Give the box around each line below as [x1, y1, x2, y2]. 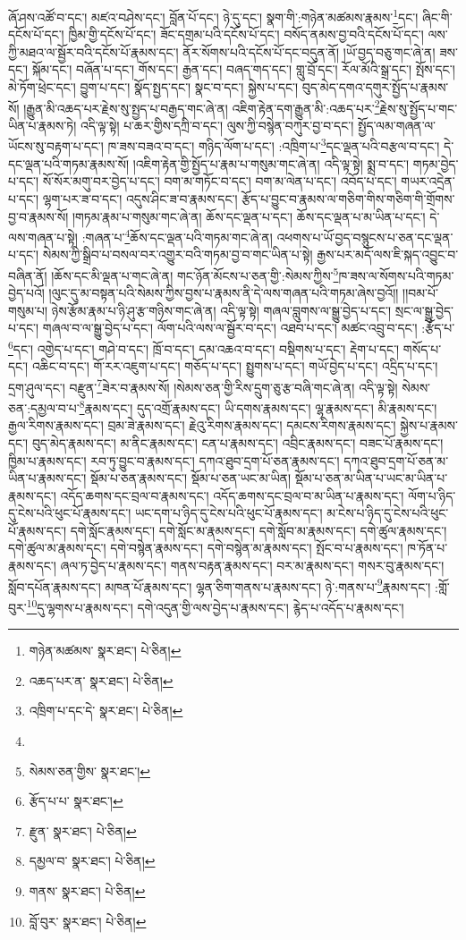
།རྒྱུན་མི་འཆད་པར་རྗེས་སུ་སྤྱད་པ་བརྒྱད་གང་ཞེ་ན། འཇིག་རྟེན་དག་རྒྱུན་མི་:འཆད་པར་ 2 [23, 96, 380, 117]
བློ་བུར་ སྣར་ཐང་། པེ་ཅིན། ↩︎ [29, 911, 147, 930]
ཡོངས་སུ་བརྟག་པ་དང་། [8, 137, 104, 156]
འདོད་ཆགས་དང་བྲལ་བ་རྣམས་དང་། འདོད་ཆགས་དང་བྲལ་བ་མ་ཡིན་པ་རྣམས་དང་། [60, 486, 404, 504]
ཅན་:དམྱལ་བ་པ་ [8, 398, 80, 417]
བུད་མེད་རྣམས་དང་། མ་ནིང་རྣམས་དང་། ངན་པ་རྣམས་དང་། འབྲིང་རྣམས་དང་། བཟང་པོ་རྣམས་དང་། [31, 433, 444, 452]
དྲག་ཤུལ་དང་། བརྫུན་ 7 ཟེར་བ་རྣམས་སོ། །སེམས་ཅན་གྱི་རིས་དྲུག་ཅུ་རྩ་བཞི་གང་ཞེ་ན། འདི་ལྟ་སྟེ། [8, 375, 398, 396]
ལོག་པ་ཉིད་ [408, 486, 456, 504]
